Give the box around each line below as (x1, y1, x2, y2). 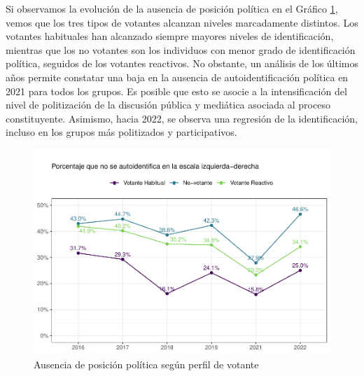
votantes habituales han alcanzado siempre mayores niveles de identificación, (6, 29, 334, 43)
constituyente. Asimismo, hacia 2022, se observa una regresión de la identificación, (6, 111, 358, 125)
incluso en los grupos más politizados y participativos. (6, 125, 237, 139)
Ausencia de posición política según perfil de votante (34, 357, 259, 372)
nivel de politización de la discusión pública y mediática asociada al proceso (6, 97, 330, 112)
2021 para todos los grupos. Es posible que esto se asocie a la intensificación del (6, 83, 347, 98)
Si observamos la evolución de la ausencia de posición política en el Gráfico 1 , (6, 1, 338, 15)
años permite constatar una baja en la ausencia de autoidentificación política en (6, 69, 349, 84)
